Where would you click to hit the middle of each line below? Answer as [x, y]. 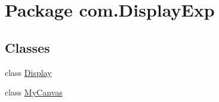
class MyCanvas [34, 92]
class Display [28, 72]
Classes [27, 47]
